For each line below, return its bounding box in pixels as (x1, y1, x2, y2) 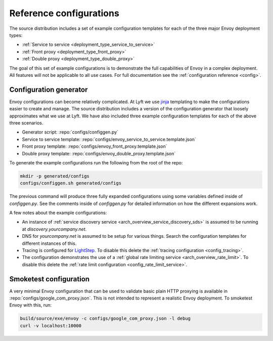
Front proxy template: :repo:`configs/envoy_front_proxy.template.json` (22, 143, 167, 149)
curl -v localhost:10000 (20, 323, 82, 328)
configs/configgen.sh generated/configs (20, 180, 121, 186)
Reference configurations (9, 8, 120, 19)
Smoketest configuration (9, 275, 90, 283)
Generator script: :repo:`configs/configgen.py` (22, 129, 119, 135)
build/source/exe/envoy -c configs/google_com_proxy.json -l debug (20, 316, 191, 321)
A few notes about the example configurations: (9, 210, 107, 216)
